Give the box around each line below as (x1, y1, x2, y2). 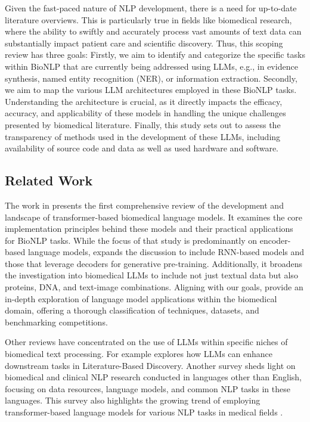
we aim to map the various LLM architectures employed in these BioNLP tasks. (5, 83, 297, 96)
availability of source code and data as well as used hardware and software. (5, 142, 279, 154)
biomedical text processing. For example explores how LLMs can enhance (5, 347, 272, 360)
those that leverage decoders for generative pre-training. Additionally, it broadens (5, 257, 303, 269)
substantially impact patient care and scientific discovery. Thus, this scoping (5, 36, 283, 49)
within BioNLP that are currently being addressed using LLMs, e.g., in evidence (5, 60, 298, 72)
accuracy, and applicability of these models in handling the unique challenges (5, 107, 286, 119)
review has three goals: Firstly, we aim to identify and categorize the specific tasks (5, 48, 305, 61)
